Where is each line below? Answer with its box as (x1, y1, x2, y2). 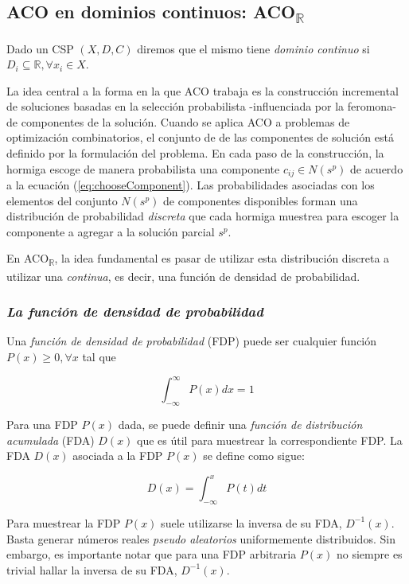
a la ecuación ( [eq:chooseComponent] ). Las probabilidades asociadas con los (6, 177, 375, 193)
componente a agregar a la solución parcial (6, 223, 215, 239)
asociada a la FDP (72, 447, 163, 464)
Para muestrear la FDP (6, 514, 121, 531)
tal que (82, 348, 116, 365)
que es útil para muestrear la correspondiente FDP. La (137, 431, 403, 448)
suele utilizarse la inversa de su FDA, (161, 514, 342, 531)
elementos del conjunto (6, 192, 118, 208)
